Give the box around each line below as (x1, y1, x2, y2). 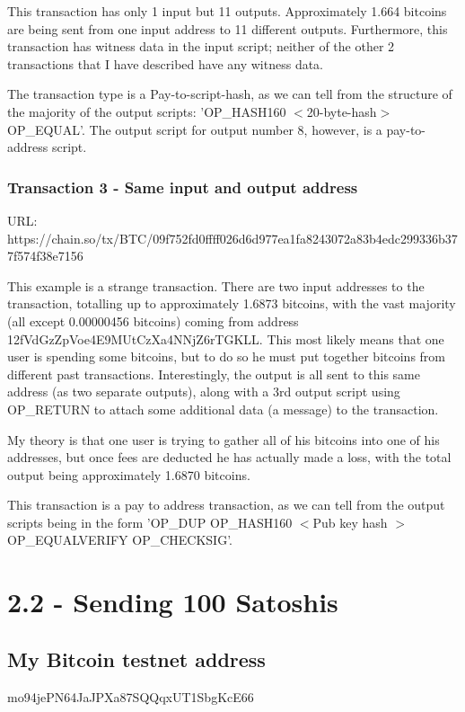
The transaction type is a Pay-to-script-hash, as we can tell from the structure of (7, 85, 452, 103)
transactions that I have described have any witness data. (7, 54, 324, 73)
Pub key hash (312, 512, 388, 531)
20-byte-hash (306, 102, 377, 120)
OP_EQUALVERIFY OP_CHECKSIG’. (7, 530, 232, 549)
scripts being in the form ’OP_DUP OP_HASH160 (7, 512, 293, 531)
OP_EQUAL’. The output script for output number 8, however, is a (7, 120, 382, 138)
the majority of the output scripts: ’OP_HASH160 (7, 102, 286, 120)
